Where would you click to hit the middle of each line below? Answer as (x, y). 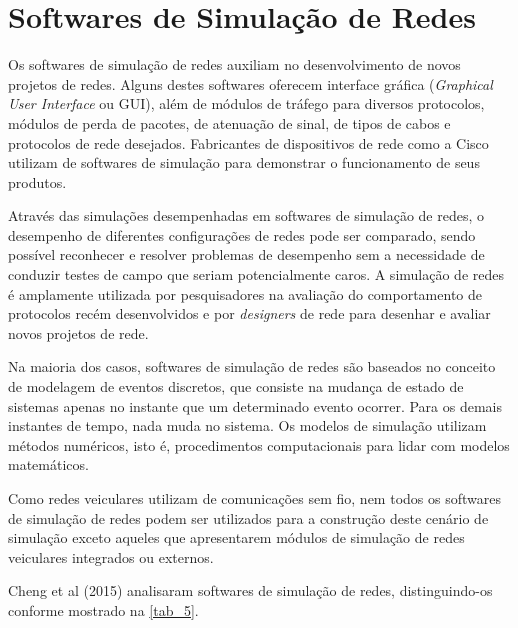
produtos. (37, 181)
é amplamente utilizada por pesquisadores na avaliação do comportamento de (245, 293)
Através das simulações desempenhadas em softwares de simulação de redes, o (246, 215)
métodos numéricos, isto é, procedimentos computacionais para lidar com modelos (259, 444)
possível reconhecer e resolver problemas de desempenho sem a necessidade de (246, 254)
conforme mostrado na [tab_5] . (103, 609)
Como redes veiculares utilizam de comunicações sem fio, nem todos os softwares (254, 498)
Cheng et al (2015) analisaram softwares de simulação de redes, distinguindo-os (250, 590)
